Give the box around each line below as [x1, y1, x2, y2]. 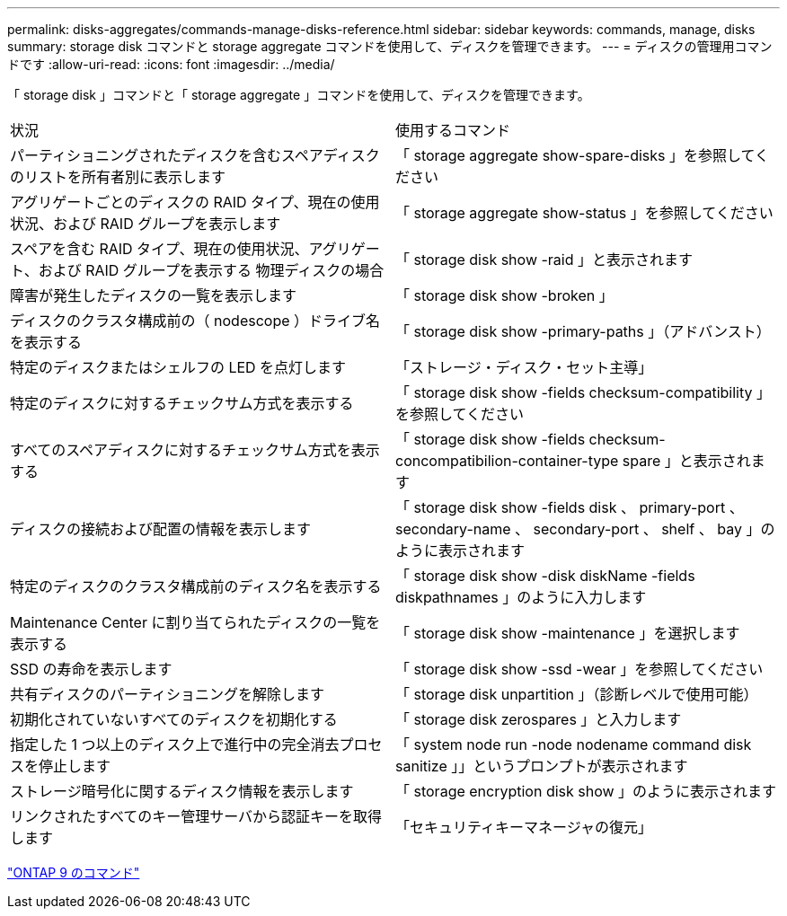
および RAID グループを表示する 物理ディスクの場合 [38, 261, 385, 279]
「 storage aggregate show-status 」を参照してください [395, 204, 774, 222]
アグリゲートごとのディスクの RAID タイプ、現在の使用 [10, 193, 380, 211]
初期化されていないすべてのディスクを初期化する [10, 710, 338, 728]
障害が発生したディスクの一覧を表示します [10, 286, 296, 304]
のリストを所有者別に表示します [10, 168, 226, 186]
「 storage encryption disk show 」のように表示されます [395, 782, 777, 800]
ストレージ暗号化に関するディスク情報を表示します [10, 782, 354, 800]
